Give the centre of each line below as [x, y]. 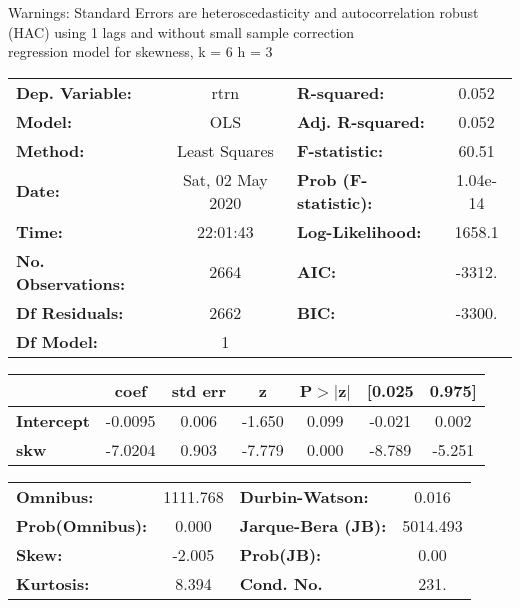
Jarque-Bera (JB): [313, 525]
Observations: [71, 283]
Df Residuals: [70, 312]
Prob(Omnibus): [82, 525]
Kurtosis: [53, 583]
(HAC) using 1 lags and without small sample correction [181, 31]
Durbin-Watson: [304, 496]
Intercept [53, 420]
